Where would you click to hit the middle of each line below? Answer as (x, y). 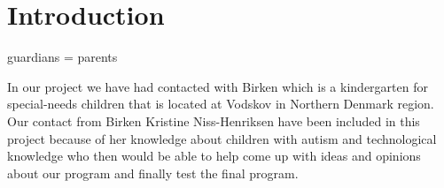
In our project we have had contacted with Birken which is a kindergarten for (218, 86)
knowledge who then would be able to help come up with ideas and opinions (214, 156)
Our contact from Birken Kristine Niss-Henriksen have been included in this (214, 120)
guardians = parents (62, 57)
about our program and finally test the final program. (153, 173)
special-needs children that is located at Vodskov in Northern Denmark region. (221, 104)
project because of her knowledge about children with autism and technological (222, 138)
